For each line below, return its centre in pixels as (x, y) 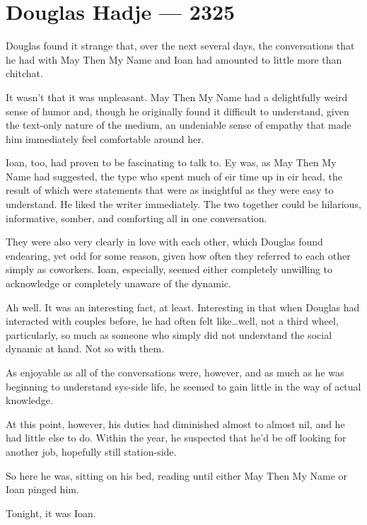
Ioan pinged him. (42, 489)
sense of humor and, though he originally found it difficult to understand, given (177, 111)
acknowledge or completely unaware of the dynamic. (118, 283)
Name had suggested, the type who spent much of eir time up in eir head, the (174, 176)
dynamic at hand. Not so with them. (85, 348)
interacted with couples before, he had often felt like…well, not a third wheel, (172, 321)
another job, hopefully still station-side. (91, 451)
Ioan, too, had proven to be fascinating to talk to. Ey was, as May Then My (171, 162)
